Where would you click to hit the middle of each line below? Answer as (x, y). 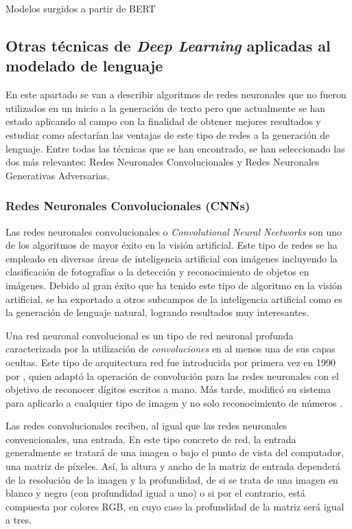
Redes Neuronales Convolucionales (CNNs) (128, 206)
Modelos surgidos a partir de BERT (81, 8)
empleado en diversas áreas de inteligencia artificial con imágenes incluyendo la (172, 258)
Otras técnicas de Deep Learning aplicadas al (168, 45)
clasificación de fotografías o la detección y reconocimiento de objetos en (157, 272)
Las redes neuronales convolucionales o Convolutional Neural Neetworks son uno (174, 231)
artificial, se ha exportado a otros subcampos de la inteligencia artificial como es (174, 299)
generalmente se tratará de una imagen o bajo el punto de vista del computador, (175, 452)
